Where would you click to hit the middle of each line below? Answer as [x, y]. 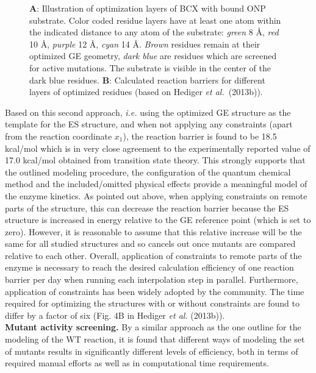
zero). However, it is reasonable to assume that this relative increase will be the [153, 231]
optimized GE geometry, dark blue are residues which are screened [153, 56]
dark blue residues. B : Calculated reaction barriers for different [147, 80]
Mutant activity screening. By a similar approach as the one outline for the [153, 327]
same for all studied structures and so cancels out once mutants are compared [150, 243]
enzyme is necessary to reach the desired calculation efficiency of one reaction [149, 267]
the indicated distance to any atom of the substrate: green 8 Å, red [154, 32]
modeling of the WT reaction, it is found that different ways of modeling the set [155, 339]
